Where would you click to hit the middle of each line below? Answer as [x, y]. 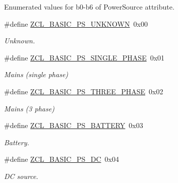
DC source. [21, 176]
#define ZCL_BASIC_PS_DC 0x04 [62, 159]
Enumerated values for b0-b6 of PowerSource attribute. [89, 7]
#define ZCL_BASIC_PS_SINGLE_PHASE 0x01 [84, 57]
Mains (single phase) [36, 74]
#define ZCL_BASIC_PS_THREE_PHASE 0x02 [84, 91]
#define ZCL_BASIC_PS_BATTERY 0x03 [74, 125]
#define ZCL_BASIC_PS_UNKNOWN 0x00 [76, 23]
